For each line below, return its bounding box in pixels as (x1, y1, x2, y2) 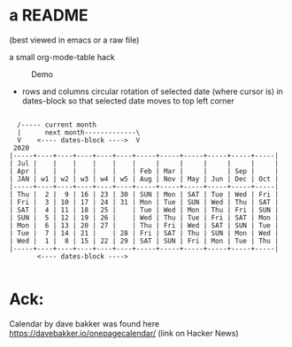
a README (9, 5, 88, 26)
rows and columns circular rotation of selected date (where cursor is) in (21, 86, 283, 96)
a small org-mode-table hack (9, 51, 115, 62)
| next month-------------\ (17, 127, 141, 137)
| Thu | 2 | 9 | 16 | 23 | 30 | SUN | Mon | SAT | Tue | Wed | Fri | (9, 189, 279, 199)
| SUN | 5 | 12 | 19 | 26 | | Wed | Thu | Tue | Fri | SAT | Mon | (9, 213, 279, 222)
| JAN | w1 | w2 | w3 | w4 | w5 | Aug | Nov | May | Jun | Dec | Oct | (9, 174, 279, 183)
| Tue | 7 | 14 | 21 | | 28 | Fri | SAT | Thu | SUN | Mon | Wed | (9, 228, 279, 237)
